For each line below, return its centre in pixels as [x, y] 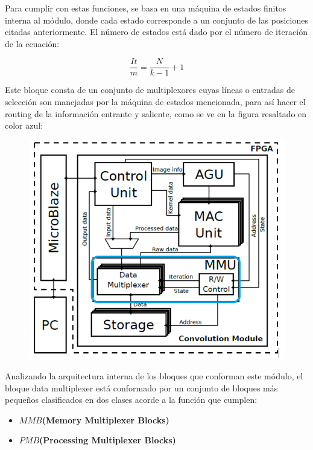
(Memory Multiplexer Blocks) [106, 419]
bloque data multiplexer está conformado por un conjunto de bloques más [141, 387]
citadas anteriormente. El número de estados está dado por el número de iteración [156, 32]
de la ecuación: [32, 43]
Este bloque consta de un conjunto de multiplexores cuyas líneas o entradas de [150, 90]
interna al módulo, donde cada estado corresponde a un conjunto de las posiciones [156, 20]
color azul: [24, 125]
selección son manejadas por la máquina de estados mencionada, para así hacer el [155, 102]
